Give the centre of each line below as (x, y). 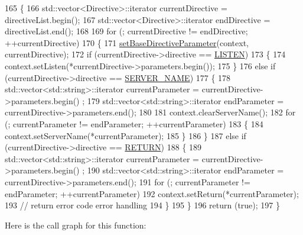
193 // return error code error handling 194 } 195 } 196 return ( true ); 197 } (142, 205)
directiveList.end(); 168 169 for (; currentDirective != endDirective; (126, 31)
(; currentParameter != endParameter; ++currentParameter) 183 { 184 (134, 123)
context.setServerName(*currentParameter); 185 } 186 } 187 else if (126, 135)
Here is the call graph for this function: (76, 225)
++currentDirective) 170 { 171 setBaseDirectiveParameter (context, (127, 42)
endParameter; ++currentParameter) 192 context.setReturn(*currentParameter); (152, 193)
